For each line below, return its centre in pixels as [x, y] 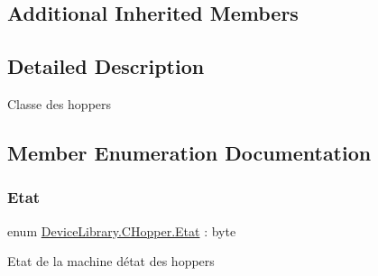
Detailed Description [106, 66]
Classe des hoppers [60, 103]
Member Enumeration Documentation [189, 152]
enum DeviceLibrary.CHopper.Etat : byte [122, 230]
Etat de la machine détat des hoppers [111, 261]
